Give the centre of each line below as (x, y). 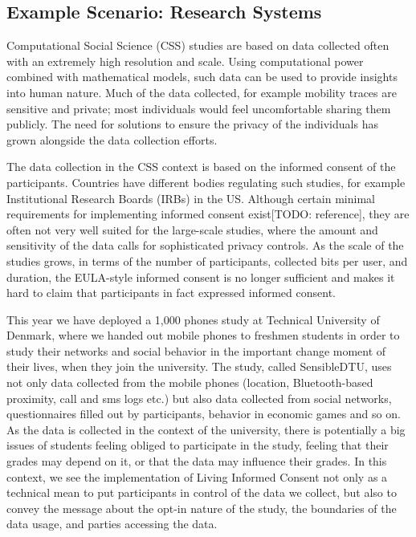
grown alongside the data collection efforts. (112, 139)
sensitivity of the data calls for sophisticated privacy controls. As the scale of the (205, 245)
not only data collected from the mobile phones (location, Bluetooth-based (190, 382)
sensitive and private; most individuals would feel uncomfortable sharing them (199, 108)
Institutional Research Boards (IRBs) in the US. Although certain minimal (191, 198)
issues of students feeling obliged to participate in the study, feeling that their (198, 445)
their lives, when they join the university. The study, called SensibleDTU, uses (199, 366)
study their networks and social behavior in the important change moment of (196, 350)
